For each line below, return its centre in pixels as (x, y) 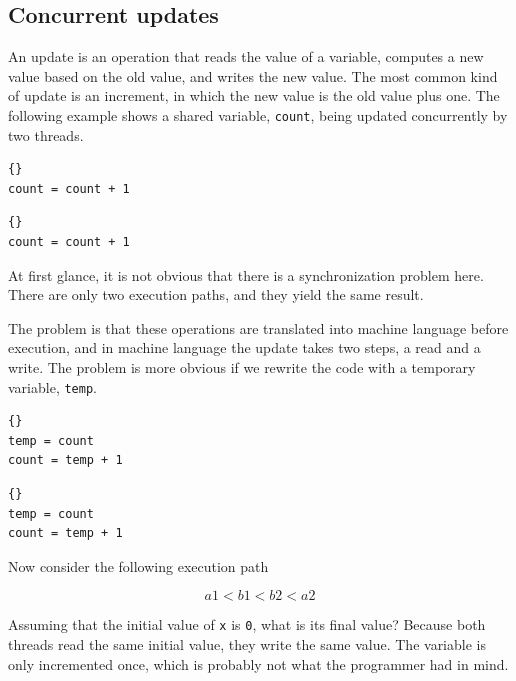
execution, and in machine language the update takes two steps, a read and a (244, 347)
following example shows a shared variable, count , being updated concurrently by (258, 114)
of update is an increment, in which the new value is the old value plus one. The (254, 95)
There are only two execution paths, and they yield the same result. (216, 294)
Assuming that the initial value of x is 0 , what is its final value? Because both (247, 624)
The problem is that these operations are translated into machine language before (258, 327)
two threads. (46, 134)
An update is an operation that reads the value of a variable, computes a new (246, 56)
